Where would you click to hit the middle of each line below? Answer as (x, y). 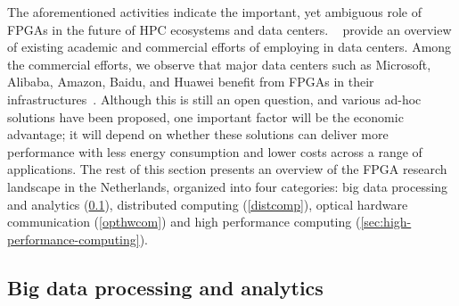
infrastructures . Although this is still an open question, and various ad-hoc (214, 99)
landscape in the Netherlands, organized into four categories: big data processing (228, 186)
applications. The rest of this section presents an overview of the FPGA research (227, 169)
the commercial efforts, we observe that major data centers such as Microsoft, (219, 64)
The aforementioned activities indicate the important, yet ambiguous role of (214, 12)
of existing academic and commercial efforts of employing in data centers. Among (229, 47)
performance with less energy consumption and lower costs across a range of (215, 151)
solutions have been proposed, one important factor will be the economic (205, 116)
